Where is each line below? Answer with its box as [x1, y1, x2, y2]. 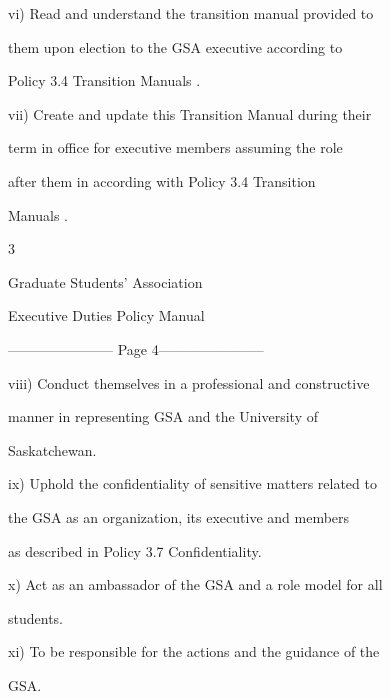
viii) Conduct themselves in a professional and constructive [8, 372, 370, 393]
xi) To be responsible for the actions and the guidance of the [8, 641, 380, 662]
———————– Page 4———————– [8, 338, 264, 359]
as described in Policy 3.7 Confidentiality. [8, 540, 262, 561]
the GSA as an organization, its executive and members [8, 506, 350, 527]
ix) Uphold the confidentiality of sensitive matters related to [8, 473, 377, 494]
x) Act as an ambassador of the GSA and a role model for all [8, 574, 383, 595]
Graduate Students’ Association [8, 271, 203, 292]
